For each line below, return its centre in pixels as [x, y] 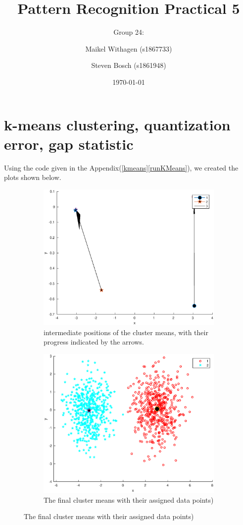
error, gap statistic [69, 144]
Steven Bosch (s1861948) [129, 65]
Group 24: [129, 32]
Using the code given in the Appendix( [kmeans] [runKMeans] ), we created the [121, 167]
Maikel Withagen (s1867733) [129, 48]
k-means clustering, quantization [117, 124]
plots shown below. [33, 177]
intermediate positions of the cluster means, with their [126, 332]
